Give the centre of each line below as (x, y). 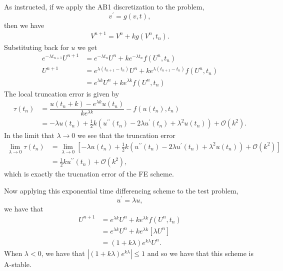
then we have (24, 25)
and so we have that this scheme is (200, 253)
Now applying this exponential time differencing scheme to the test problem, (121, 190)
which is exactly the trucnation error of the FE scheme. (89, 174)
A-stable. (18, 264)
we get (87, 47)
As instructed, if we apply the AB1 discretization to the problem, (104, 6)
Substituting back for (36, 47)
